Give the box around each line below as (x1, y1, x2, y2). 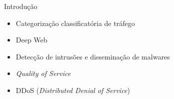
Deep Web (15, 34, 47, 45)
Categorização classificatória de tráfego (15, 17, 135, 28)
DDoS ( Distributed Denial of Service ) (15, 84, 130, 95)
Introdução (4, 1, 37, 11)
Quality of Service (15, 68, 71, 78)
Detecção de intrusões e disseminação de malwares (15, 51, 170, 61)
